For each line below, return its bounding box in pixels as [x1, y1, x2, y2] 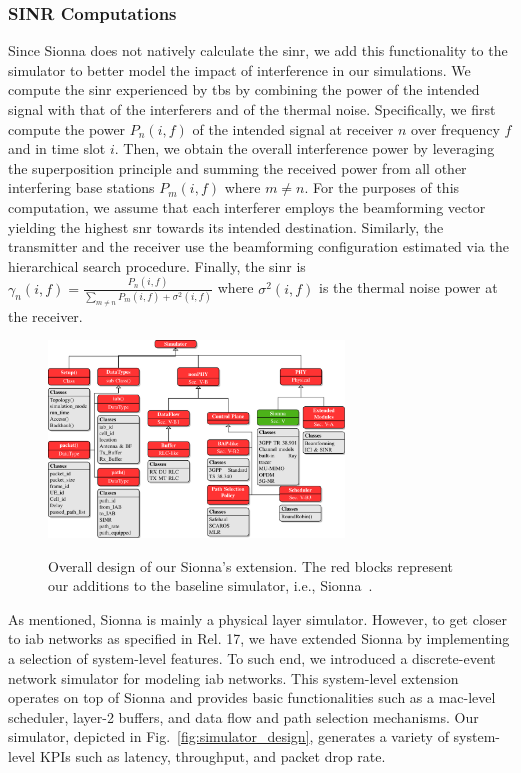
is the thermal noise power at [318, 277, 498, 298]
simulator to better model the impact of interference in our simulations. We [8, 59, 471, 80]
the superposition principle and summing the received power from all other [8, 157, 467, 178]
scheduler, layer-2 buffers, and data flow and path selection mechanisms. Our [8, 706, 479, 727]
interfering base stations [8, 177, 155, 198]
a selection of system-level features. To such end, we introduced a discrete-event [8, 648, 496, 669]
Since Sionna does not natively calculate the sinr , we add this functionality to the [8, 40, 508, 61]
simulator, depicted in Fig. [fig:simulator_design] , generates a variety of [8, 726, 449, 747]
